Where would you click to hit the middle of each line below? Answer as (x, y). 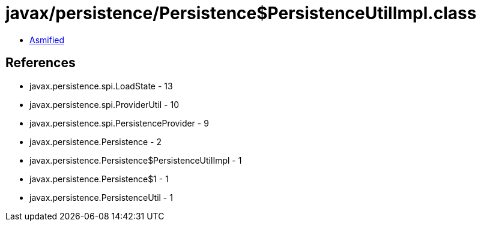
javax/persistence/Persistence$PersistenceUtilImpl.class (241, 13)
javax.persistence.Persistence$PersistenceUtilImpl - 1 (136, 160)
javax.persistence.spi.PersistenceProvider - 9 (119, 123)
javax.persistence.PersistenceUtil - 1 (101, 197)
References (41, 63)
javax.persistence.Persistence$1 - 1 (99, 179)
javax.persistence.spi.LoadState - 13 (101, 86)
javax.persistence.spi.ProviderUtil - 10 (104, 104)
